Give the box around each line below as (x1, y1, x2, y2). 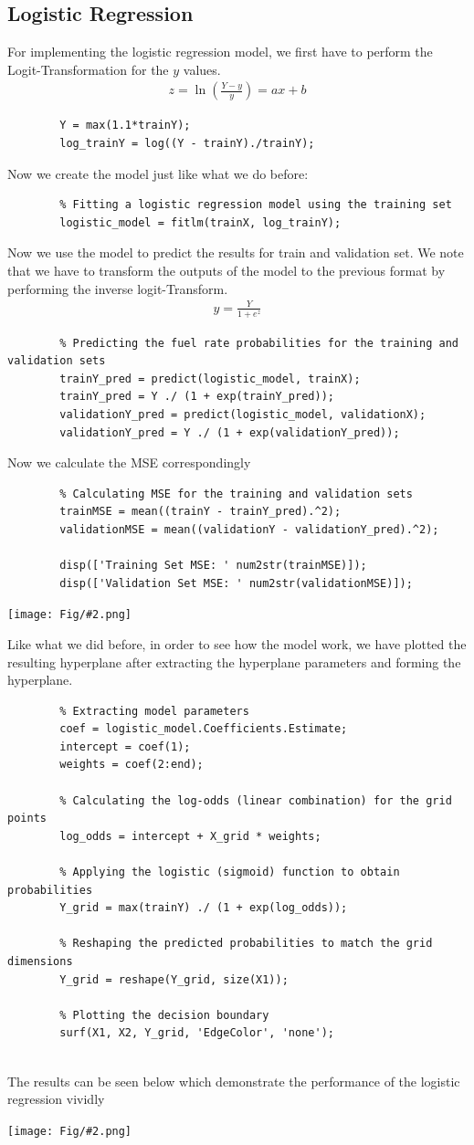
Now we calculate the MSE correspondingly (7, 453, 251, 472)
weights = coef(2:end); (59, 758, 204, 772)
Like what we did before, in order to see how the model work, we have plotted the (7, 634, 467, 653)
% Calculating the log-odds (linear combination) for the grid (59, 793, 452, 807)
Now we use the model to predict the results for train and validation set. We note (7, 243, 464, 262)
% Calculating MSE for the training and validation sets (59, 487, 413, 500)
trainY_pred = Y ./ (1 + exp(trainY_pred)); (59, 390, 334, 404)
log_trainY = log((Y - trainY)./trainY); (59, 137, 315, 151)
